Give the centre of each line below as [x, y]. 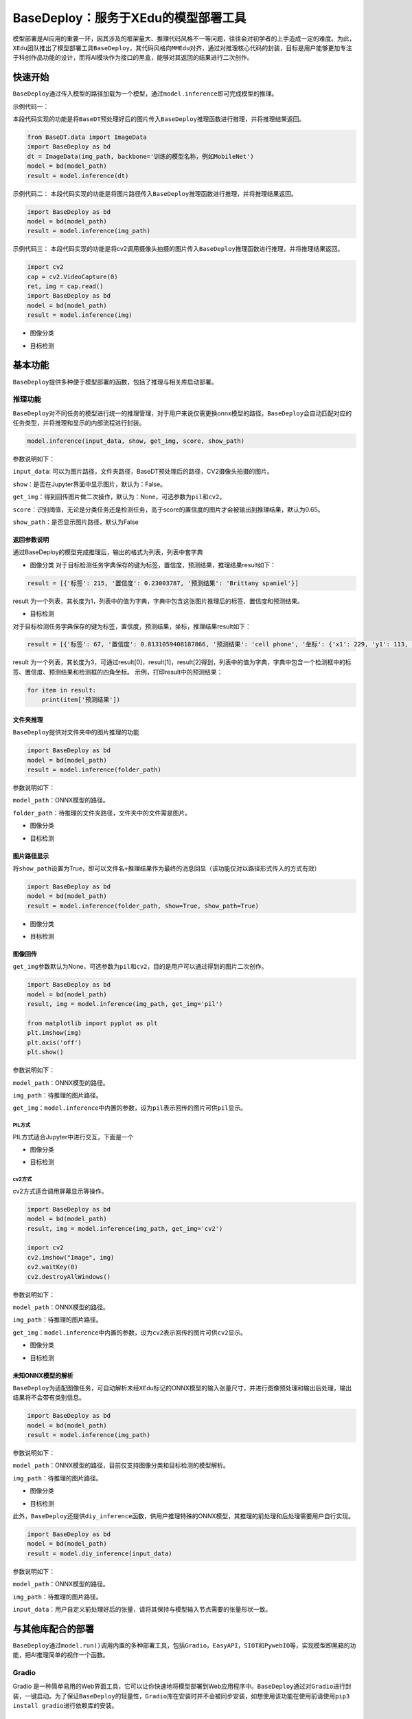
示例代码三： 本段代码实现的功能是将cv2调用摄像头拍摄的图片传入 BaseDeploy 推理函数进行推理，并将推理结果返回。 [178, 249]
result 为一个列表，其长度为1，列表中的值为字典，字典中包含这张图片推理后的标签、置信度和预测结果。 [158, 601]
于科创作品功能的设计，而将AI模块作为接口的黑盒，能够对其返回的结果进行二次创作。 [133, 58]
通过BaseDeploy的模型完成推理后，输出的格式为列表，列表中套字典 [108, 552]
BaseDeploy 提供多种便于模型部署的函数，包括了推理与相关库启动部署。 [115, 382]
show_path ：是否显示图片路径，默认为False [76, 522]
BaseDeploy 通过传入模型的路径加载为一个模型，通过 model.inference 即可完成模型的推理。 [145, 94]
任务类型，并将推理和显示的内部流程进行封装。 [79, 423]
